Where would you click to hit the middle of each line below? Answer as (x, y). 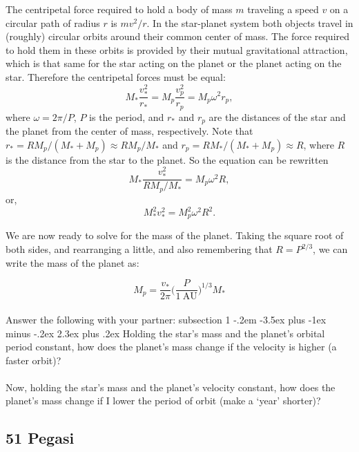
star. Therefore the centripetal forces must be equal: (116, 76)
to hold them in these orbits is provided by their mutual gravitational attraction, (177, 49)
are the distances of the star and (277, 116)
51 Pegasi (40, 438)
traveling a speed (283, 9)
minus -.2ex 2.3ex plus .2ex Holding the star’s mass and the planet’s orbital (165, 333)
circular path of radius (53, 22)
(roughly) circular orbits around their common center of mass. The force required (178, 36)
